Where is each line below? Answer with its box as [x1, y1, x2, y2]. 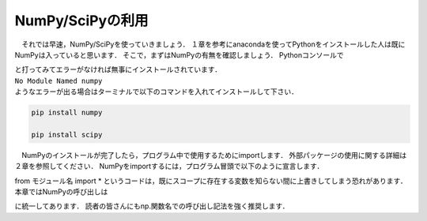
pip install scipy [31, 130, 103, 139]
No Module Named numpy [14, 76, 103, 85]
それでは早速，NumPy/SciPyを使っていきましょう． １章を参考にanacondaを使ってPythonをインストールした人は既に [21, 39, 406, 49]
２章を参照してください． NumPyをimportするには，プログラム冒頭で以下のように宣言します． [14, 162, 324, 171]
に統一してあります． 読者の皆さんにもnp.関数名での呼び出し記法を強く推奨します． [14, 201, 289, 211]
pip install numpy [31, 108, 103, 118]
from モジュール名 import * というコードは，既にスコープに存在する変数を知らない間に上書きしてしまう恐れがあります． [14, 176, 407, 185]
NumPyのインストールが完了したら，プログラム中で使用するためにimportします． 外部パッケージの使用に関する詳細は [21, 150, 407, 159]
